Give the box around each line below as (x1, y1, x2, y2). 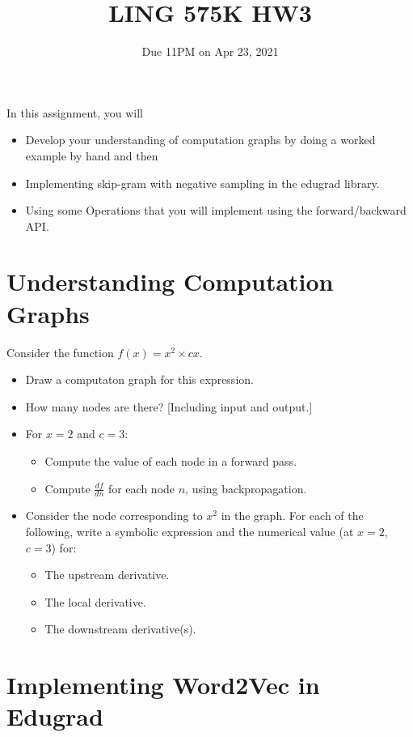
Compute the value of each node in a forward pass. (44, 452, 297, 469)
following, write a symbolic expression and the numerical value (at (25, 522, 354, 539)
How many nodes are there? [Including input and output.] (25, 398, 313, 415)
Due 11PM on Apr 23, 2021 (141, 43, 279, 60)
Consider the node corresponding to (25, 507, 203, 524)
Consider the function (6, 343, 114, 360)
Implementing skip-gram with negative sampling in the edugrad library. (25, 174, 380, 191)
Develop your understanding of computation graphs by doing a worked (25, 131, 376, 148)
